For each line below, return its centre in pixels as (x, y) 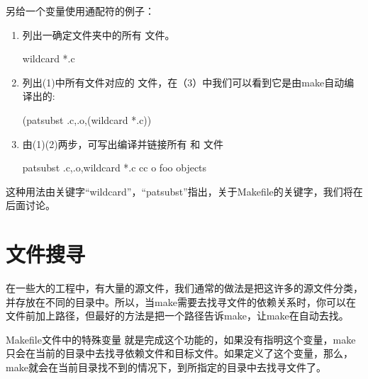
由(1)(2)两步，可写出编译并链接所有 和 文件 (123, 143)
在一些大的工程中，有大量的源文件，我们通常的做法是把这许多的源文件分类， (184, 288)
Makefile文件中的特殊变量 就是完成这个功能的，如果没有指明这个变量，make (181, 339)
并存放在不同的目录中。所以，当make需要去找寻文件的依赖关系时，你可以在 (181, 301)
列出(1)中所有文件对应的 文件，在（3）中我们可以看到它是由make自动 (183, 82)
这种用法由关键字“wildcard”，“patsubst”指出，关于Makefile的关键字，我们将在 (184, 191)
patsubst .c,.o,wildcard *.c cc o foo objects (115, 168)
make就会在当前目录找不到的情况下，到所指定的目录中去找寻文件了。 (166, 367)
